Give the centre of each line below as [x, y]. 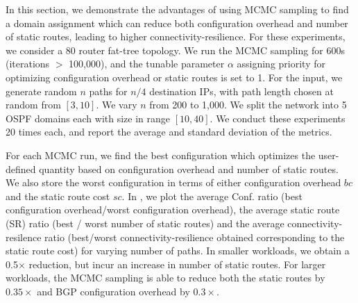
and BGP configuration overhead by [113, 291]
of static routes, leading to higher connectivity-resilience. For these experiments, [176, 36]
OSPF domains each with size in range [88, 118]
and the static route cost [58, 196]
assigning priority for [281, 64]
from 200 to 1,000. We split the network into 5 [248, 105]
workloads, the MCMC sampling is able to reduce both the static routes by [165, 278]
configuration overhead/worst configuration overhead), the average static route [173, 210]
